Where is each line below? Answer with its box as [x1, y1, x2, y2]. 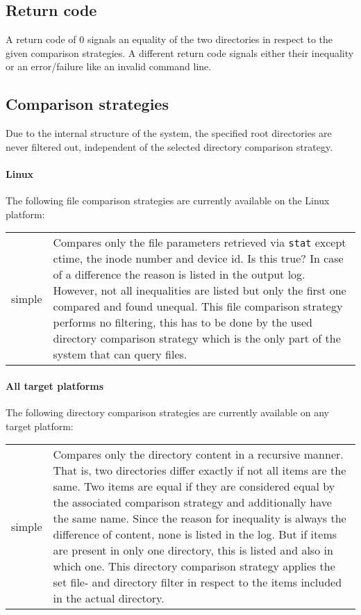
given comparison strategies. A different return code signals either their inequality [6, 45, 354, 60]
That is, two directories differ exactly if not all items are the [53, 462, 346, 479]
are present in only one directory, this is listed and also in [53, 542, 333, 559]
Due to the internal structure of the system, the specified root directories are [6, 126, 332, 140]
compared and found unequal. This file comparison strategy [53, 298, 343, 315]
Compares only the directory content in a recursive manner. [53, 446, 344, 463]
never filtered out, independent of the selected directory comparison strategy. [6, 139, 333, 154]
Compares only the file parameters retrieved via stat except [53, 234, 346, 251]
